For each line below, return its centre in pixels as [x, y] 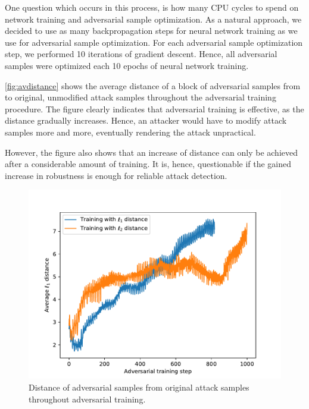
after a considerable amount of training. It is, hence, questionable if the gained [148, 164]
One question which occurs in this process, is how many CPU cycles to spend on [152, 7]
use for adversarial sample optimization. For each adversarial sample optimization [154, 42]
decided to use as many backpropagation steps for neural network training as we [151, 31]
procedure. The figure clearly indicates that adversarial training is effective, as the [154, 108]
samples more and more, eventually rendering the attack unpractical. [130, 132]
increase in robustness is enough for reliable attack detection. [116, 175]
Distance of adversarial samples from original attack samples [139, 387]
